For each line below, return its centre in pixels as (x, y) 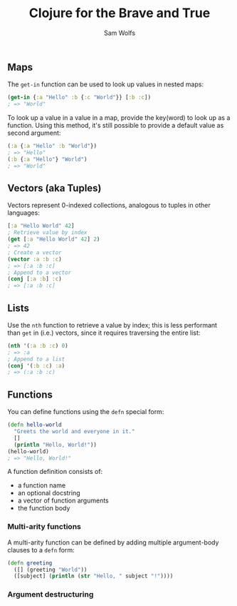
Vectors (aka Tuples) (54, 188)
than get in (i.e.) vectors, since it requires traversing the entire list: (104, 333)
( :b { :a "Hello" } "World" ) (47, 159)
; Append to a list (36, 359)
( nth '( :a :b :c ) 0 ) (38, 345)
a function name (42, 485)
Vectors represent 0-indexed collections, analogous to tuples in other (109, 206)
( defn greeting (30, 563)
